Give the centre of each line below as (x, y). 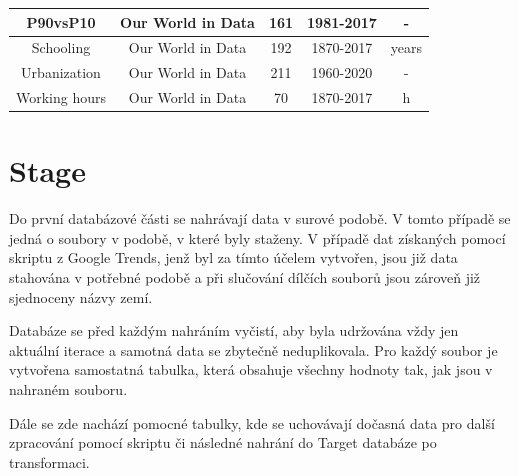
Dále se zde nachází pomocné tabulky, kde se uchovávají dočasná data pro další (252, 422)
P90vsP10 (61, 21)
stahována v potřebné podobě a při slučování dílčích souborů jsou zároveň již (245, 277)
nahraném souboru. (68, 389)
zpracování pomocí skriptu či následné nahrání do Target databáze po (223, 442)
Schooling (61, 47)
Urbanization (61, 72)
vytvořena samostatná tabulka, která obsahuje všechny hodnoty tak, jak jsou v (251, 369)
